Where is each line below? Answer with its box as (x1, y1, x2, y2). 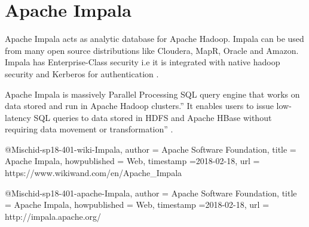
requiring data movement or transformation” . (5, 123, 173, 135)
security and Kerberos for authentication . (5, 67, 159, 80)
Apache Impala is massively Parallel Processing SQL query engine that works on (5, 87, 300, 100)
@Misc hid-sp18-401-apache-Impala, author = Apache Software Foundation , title (5, 186, 297, 199)
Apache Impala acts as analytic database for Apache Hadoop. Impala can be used (5, 32, 304, 45)
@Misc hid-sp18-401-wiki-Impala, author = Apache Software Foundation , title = (5, 143, 296, 155)
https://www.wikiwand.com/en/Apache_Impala (5, 167, 182, 179)
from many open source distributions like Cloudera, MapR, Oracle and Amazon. (5, 44, 299, 56)
